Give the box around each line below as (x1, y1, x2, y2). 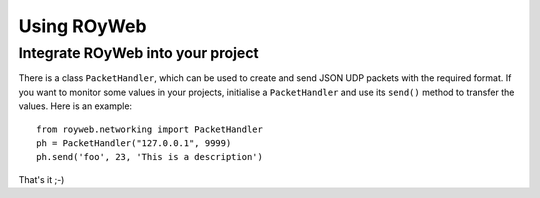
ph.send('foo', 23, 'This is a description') (36, 151, 264, 163)
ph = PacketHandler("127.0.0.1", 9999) (36, 137, 232, 149)
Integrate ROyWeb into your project (18, 44, 259, 62)
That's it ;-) (18, 173, 65, 185)
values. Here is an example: (18, 100, 133, 112)
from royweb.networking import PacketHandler (36, 123, 264, 135)
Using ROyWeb (18, 15, 147, 37)
